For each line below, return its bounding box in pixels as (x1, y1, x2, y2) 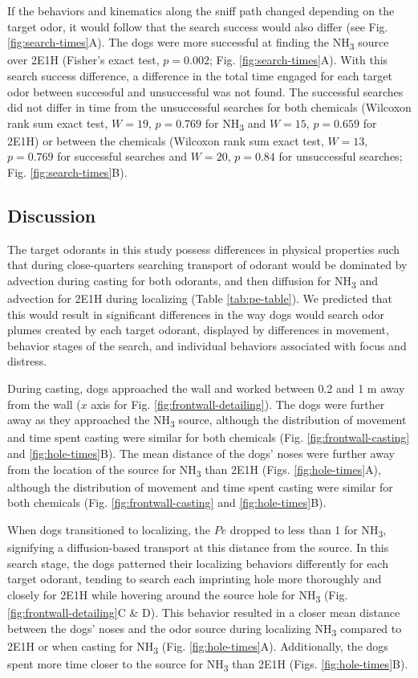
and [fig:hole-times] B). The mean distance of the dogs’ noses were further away (7, 444, 395, 461)
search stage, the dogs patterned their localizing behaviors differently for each (7, 554, 388, 571)
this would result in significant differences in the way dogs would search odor (7, 305, 384, 322)
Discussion (7, 202, 96, 227)
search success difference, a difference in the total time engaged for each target (7, 67, 392, 84)
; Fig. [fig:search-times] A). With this (209, 51, 388, 68)
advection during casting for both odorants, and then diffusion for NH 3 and (7, 272, 379, 291)
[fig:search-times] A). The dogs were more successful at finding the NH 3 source (7, 34, 389, 52)
